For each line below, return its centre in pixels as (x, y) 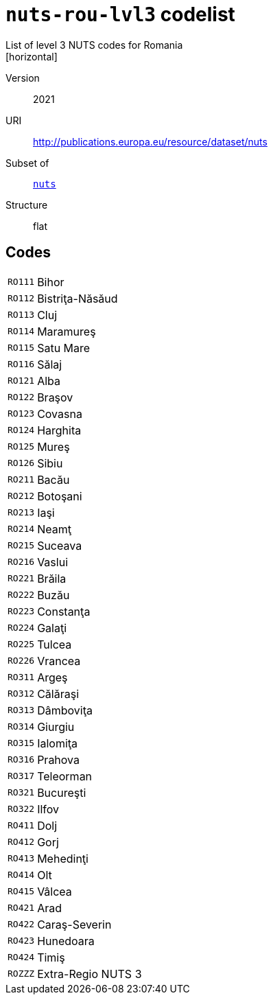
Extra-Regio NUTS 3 (90, 974)
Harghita (59, 430)
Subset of (27, 163)
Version (23, 78)
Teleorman (65, 776)
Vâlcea (55, 891)
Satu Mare (64, 348)
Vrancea (59, 661)
